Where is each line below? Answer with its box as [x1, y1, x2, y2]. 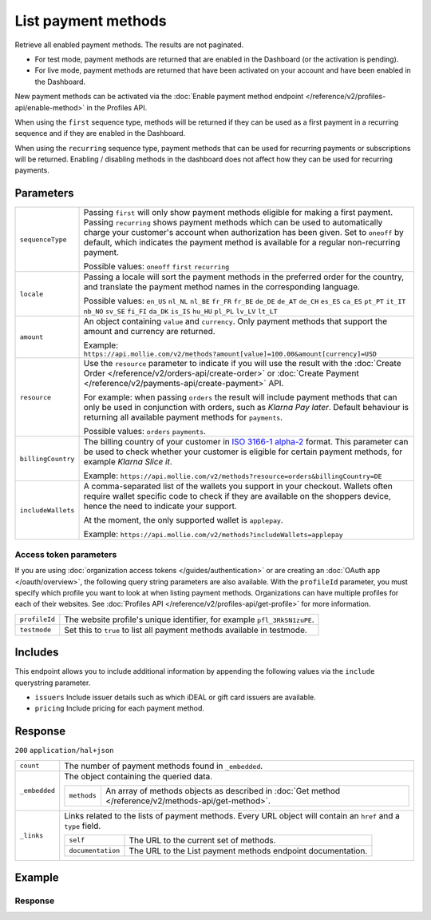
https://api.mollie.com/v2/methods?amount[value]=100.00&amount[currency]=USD [83, 350, 377, 359]
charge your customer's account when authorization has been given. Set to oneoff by [83, 227, 404, 238]
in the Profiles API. [86, 102, 148, 112]
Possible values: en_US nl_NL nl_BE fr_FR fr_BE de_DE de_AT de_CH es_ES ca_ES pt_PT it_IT [83, 296, 406, 307]
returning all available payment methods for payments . [83, 412, 283, 423]
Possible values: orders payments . [83, 426, 207, 437]
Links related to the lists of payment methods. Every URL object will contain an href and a [64, 810, 401, 821]
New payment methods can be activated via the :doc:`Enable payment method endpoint [14, 92, 304, 102]
